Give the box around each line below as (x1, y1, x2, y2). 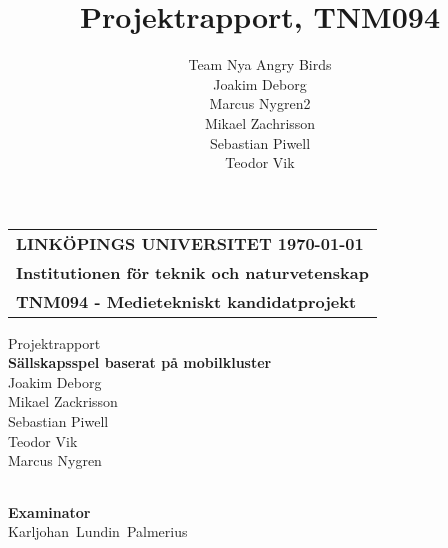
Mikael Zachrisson (204, 112, 316, 133)
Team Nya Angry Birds (188, 54, 332, 75)
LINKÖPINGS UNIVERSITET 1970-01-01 (16, 231, 364, 255)
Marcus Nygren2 (209, 93, 311, 114)
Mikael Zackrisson (8, 391, 118, 412)
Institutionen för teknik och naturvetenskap (16, 260, 369, 284)
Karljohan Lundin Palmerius (8, 521, 188, 542)
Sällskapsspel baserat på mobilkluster (8, 352, 272, 373)
